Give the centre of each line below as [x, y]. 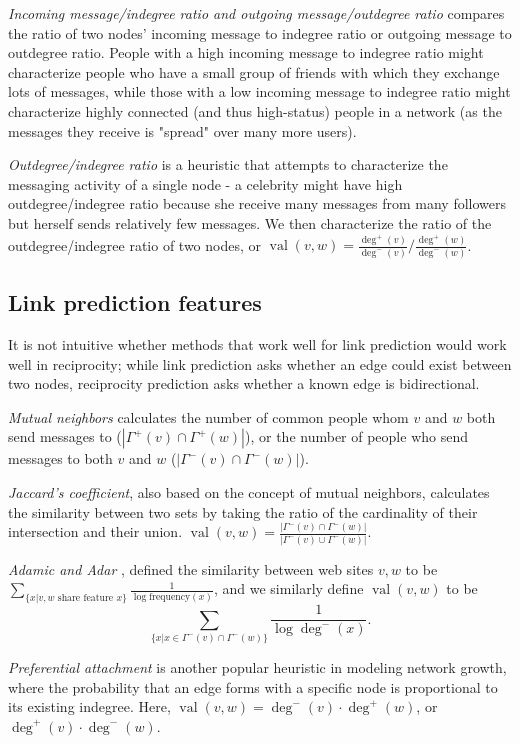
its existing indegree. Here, [89, 706]
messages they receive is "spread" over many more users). [182, 130]
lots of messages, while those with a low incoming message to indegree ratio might [259, 91]
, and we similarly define [288, 588]
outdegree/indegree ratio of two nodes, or [135, 244]
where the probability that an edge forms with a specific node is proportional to [253, 686]
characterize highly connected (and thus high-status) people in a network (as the [255, 110]
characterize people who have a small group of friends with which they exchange [254, 71]
